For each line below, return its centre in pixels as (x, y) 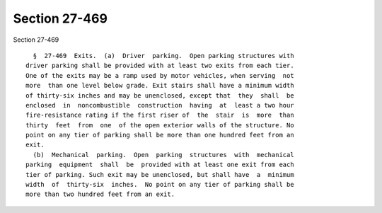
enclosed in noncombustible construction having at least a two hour (160, 105)
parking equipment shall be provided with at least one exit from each (160, 165)
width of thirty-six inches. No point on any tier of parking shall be (160, 185)
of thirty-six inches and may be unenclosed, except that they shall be (160, 95)
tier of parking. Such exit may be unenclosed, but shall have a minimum (160, 174)
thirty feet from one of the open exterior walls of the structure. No (160, 125)
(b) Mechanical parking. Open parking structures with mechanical (163, 155)
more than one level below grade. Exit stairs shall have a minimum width (160, 86)
